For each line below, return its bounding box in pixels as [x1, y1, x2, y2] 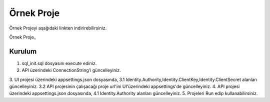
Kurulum [9, 47, 37, 55]
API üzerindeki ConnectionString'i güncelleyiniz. [21, 67, 121, 73]
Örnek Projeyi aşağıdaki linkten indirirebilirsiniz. [9, 25, 107, 31]
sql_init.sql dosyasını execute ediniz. [21, 60, 97, 66]
